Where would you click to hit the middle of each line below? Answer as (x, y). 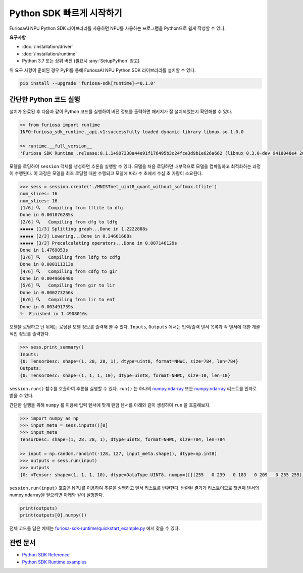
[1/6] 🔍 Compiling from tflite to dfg (71, 208)
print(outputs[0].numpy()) (53, 515)
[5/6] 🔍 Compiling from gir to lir (67, 285)
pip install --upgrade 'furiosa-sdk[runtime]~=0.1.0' (88, 83)
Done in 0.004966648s (47, 278)
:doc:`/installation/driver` (47, 47)
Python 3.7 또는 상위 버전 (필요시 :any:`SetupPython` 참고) (81, 61)
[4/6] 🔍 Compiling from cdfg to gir (69, 271)
